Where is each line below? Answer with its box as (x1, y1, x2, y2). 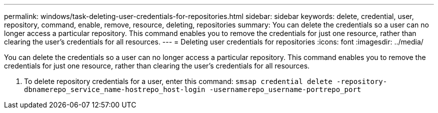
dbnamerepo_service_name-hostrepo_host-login (24, 85, 205, 93)
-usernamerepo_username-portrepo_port (209, 85, 361, 93)
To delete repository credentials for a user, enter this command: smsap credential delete (24, 77, 332, 85)
